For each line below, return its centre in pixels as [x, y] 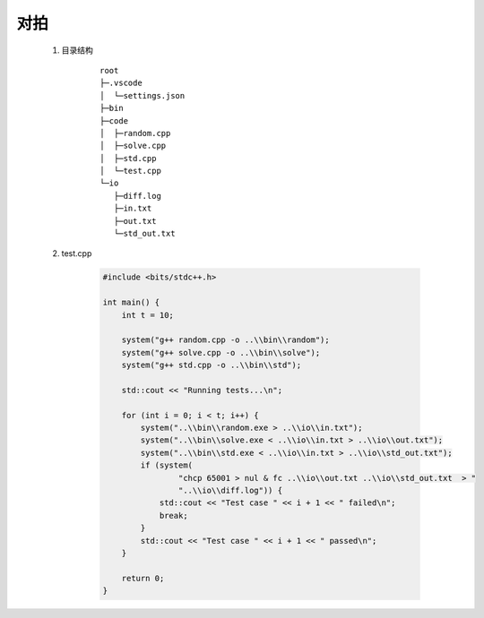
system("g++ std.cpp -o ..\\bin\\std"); [212, 365]
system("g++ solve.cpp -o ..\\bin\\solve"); [221, 352]
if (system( [166, 465]
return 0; [143, 578]
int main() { [131, 303]
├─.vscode [121, 83]
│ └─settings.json [143, 95]
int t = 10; [148, 315]
